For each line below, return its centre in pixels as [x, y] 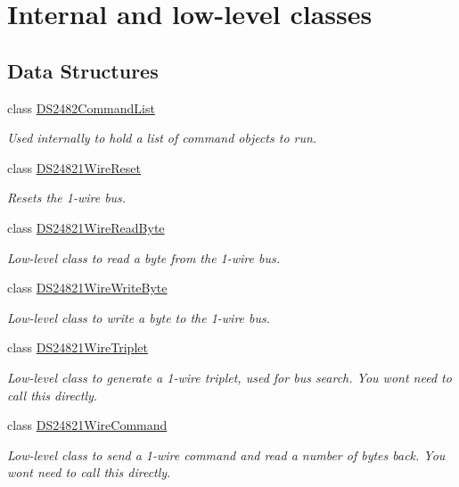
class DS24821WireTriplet [78, 347]
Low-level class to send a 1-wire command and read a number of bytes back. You [226, 454]
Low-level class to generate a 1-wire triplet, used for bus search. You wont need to [229, 377]
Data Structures [83, 70]
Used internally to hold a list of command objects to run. [162, 138]
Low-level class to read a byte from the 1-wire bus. [143, 257]
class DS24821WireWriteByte [87, 288]
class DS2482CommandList [81, 107]
